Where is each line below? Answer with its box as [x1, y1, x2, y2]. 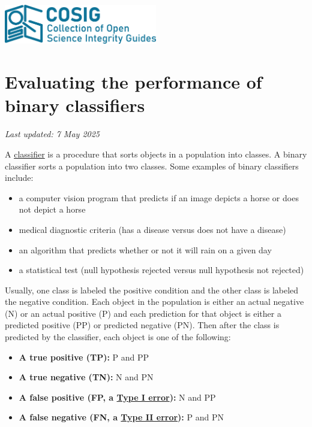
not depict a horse [19, 203, 86, 216]
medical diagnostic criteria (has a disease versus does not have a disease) [19, 223, 286, 235]
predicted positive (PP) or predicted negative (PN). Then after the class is [5, 319, 280, 331]
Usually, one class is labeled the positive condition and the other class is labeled [5, 283, 299, 296]
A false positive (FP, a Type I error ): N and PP [19, 390, 216, 403]
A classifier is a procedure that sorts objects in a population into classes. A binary [5, 147, 307, 160]
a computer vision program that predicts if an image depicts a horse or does [19, 191, 299, 204]
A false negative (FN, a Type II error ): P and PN [19, 411, 224, 423]
